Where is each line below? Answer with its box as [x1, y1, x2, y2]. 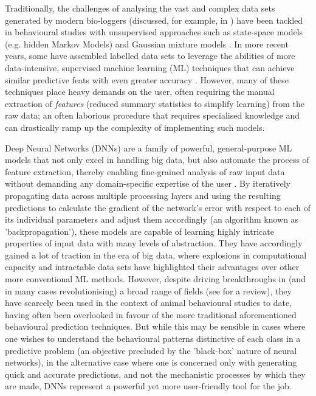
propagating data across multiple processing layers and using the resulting [5, 189, 281, 201]
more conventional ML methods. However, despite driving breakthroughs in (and [5, 273, 306, 285]
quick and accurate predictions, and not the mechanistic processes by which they [5, 367, 306, 380]
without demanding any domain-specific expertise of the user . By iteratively [5, 177, 290, 190]
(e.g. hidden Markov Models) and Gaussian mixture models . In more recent [5, 37, 289, 50]
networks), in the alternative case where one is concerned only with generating [5, 356, 297, 369]
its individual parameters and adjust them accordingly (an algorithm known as [5, 213, 299, 226]
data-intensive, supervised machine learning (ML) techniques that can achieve [5, 61, 295, 74]
